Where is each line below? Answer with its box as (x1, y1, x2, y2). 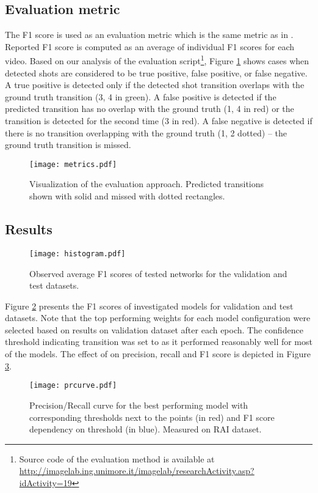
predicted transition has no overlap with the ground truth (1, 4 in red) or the (5, 102, 294, 115)
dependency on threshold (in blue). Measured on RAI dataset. (29, 423, 262, 436)
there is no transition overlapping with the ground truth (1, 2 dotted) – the (5, 126, 287, 139)
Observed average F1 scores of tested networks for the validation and (29, 267, 287, 280)
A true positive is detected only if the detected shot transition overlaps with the (5, 78, 305, 91)
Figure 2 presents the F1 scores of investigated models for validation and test (5, 299, 294, 312)
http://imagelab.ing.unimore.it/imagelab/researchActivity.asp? (19, 464, 255, 477)
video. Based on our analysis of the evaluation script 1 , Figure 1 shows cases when (5, 53, 309, 67)
